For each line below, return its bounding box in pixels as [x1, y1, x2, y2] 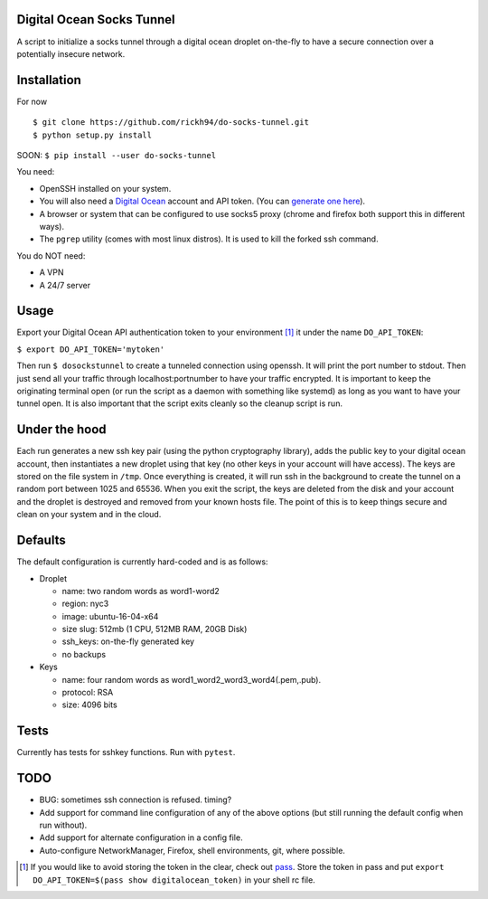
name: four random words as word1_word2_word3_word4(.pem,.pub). [61, 674, 322, 685]
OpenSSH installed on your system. [39, 183, 172, 194]
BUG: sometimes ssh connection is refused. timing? [39, 794, 232, 805]
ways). [39, 221, 65, 232]
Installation [16, 72, 81, 88]
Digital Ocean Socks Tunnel [16, 12, 175, 27]
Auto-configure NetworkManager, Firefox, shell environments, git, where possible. [39, 845, 345, 856]
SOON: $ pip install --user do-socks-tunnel [16, 149, 217, 160]
